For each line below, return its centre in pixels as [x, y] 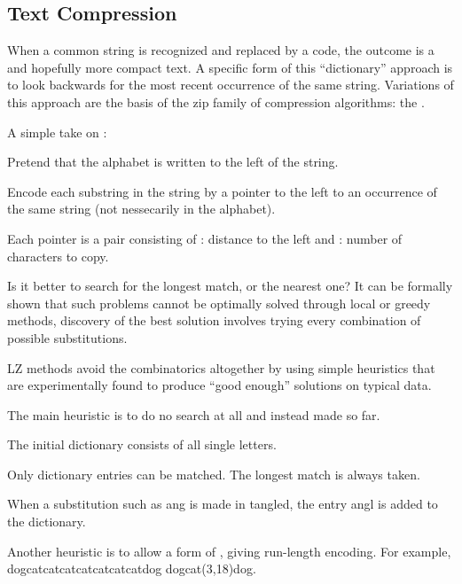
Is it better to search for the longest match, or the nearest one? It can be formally [230, 286]
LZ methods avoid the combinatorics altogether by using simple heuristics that [221, 367]
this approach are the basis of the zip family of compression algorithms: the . [216, 101]
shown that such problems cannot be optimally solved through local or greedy [219, 303]
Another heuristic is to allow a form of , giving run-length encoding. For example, [229, 551]
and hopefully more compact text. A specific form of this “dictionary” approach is [230, 67]
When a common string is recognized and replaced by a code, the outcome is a [221, 50]
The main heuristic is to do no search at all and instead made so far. [194, 414]
